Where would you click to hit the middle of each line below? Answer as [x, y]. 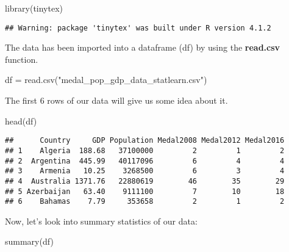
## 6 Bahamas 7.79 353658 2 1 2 [145, 202]
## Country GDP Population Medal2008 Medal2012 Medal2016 [145, 141]
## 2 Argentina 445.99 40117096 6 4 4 [145, 161]
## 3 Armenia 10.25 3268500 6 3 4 [145, 171]
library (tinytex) [34, 8]
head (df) [21, 121]
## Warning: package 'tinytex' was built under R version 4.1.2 [138, 28]
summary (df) [29, 241]
